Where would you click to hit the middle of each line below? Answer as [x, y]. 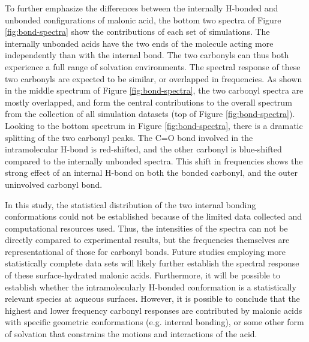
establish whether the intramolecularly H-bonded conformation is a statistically [151, 286]
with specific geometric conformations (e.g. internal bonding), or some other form [154, 322]
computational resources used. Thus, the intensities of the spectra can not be [146, 228]
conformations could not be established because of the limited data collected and [154, 216]
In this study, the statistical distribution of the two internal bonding [130, 204]
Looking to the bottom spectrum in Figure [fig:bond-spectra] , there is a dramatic [154, 125]
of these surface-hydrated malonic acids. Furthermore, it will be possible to [142, 275]
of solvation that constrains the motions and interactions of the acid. [131, 334]
